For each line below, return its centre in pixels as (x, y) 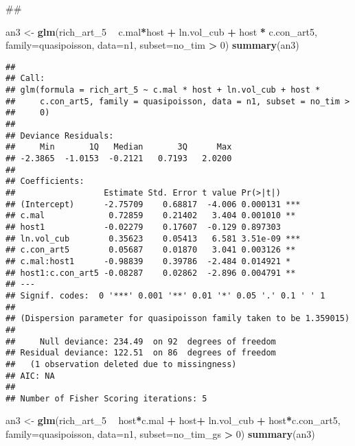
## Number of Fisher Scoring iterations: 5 (106, 398)
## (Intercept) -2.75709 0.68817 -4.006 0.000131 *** (153, 204)
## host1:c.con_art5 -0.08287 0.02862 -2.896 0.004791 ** (151, 273)
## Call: (25, 79)
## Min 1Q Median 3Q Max (119, 147)
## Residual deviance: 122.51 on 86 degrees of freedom (141, 353)
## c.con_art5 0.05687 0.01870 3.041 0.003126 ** (151, 250)
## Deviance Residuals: (60, 136)
